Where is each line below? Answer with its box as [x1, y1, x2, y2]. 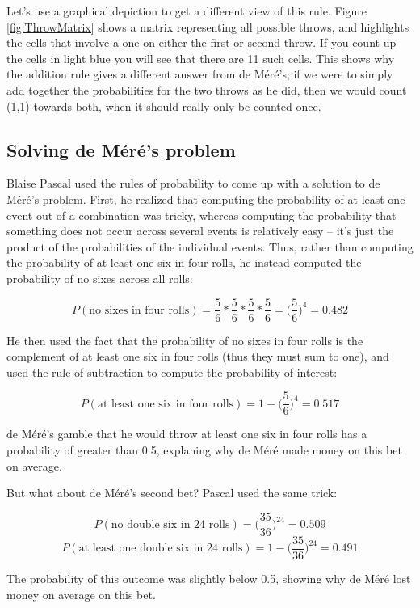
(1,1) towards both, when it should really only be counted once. [6, 97, 321, 114]
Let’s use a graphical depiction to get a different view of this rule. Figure [6, 2, 367, 19]
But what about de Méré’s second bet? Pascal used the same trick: [6, 484, 338, 501]
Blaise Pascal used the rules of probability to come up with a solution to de [6, 175, 380, 192]
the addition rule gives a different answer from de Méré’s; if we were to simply [6, 65, 393, 82]
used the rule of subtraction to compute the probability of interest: [6, 363, 338, 380]
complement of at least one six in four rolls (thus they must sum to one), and [6, 348, 389, 365]
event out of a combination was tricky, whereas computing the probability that [6, 206, 397, 223]
